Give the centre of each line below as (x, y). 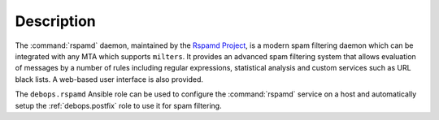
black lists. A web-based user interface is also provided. (109, 79)
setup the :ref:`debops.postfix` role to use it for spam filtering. (119, 105)
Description (56, 21)
